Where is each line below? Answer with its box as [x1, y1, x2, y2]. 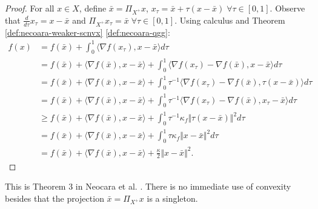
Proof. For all [5, 2, 55, 14]
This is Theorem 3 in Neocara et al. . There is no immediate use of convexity [5, 180, 291, 193]
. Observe [270, 2, 305, 14]
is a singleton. [147, 191, 198, 204]
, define [79, 2, 107, 14]
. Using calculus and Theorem [174, 13, 285, 26]
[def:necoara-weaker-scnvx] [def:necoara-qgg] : [5, 25, 170, 38]
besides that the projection [5, 191, 104, 204]
